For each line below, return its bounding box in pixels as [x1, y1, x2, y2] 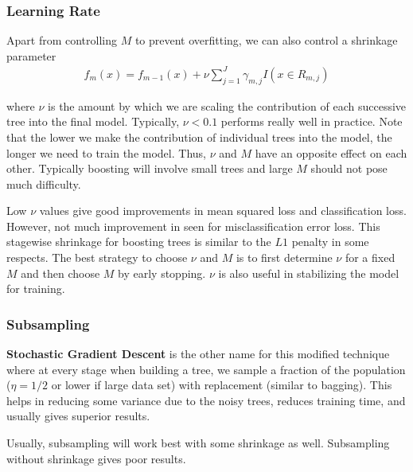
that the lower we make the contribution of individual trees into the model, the [6, 128, 392, 145]
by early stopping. [118, 264, 206, 281]
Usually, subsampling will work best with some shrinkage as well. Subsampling [6, 435, 390, 451]
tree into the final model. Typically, [6, 113, 180, 130]
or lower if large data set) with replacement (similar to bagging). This [51, 376, 392, 393]
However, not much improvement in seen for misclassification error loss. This [6, 217, 380, 234]
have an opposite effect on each [255, 144, 407, 161]
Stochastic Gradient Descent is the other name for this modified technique [6, 345, 390, 362]
